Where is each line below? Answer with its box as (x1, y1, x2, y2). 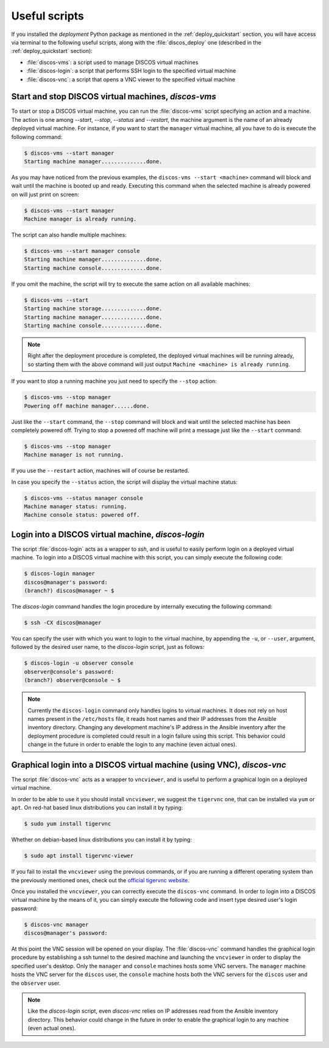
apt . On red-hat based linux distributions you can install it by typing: (11, 804, 183, 812)
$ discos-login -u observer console (24, 660, 134, 667)
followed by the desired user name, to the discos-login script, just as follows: (11, 643, 205, 651)
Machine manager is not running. (24, 451, 124, 458)
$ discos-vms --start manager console (24, 247, 140, 255)
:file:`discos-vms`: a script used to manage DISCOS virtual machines (26, 58, 199, 66)
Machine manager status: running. (24, 503, 127, 510)
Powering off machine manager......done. (24, 402, 150, 409)
